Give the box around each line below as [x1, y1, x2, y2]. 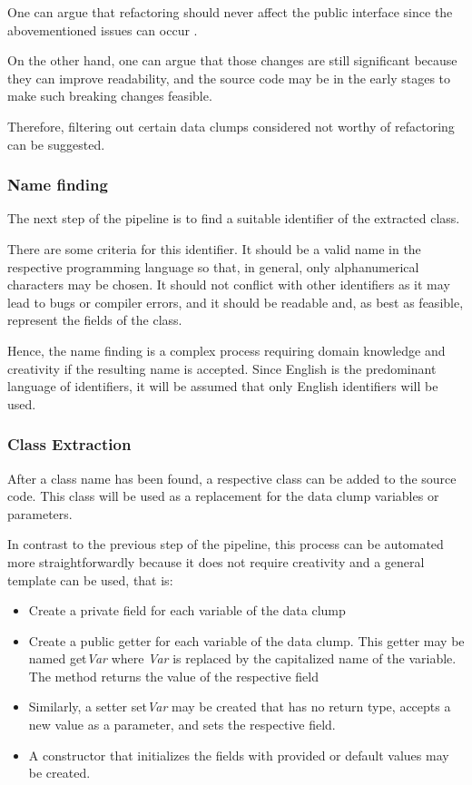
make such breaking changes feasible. [7, 86, 212, 105]
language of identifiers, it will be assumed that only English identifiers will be [7, 377, 438, 396]
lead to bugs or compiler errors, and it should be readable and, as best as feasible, [7, 292, 464, 311]
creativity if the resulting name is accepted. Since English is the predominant [7, 358, 437, 378]
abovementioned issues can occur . [7, 20, 198, 39]
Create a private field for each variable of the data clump [28, 601, 346, 620]
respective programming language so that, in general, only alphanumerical [7, 257, 419, 276]
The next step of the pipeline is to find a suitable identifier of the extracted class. [7, 209, 460, 228]
